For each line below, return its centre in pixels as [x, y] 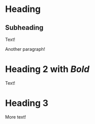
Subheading [24, 28]
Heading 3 [27, 103]
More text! [16, 117]
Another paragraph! [25, 49]
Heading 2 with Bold [47, 69]
